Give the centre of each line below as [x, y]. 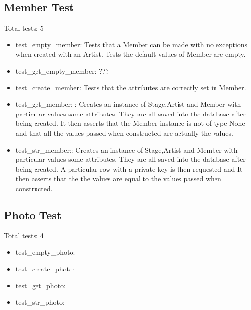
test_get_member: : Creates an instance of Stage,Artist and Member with [128, 104]
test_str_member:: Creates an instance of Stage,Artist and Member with [126, 149]
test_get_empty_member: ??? [62, 70]
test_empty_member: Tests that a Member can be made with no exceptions [131, 44]
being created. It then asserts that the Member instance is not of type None [130, 123]
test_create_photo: [45, 268]
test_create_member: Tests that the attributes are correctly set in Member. [131, 87]
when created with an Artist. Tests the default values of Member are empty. [130, 54]
